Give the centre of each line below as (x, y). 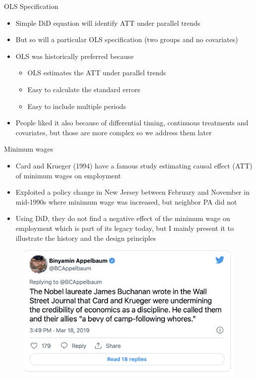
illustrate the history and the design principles (86, 238)
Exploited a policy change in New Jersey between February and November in (132, 192)
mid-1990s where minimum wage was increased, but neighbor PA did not (126, 201)
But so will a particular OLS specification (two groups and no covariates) (127, 39)
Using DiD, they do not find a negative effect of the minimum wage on (123, 218)
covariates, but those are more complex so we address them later (114, 132)
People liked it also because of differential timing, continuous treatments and (132, 123)
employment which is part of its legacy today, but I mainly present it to (125, 228)
